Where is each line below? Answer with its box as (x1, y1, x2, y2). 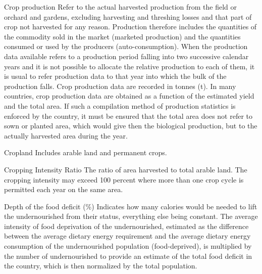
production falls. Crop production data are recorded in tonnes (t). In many (4, 80, 236, 91)
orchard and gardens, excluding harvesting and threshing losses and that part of (4, 11, 252, 22)
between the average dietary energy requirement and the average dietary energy (4, 231, 251, 241)
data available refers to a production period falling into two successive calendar (4, 51, 249, 61)
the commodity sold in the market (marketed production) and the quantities (4, 31, 241, 41)
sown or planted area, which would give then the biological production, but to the (4, 120, 257, 131)
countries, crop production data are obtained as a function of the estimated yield (4, 90, 254, 101)
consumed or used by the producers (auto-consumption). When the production (4, 41, 248, 52)
